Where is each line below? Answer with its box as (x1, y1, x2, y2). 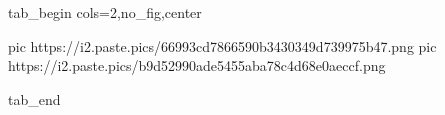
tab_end (8, 88, 61, 109)
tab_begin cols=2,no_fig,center (8, 2, 202, 22)
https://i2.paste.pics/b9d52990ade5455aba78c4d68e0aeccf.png (8, 55, 386, 76)
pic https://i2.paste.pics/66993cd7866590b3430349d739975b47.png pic (8, 35, 437, 56)
